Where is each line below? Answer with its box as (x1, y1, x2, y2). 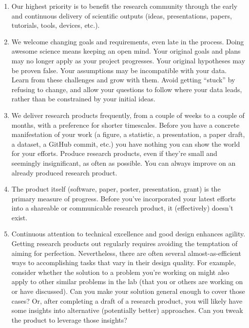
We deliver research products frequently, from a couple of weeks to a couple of (11, 110, 245, 120)
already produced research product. (11, 167, 117, 177)
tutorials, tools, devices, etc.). (11, 20, 100, 30)
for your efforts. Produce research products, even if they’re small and (11, 148, 217, 158)
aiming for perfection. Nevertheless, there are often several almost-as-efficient (11, 248, 241, 258)
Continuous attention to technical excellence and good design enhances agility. (11, 229, 246, 239)
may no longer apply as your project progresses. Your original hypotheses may (11, 55, 245, 65)
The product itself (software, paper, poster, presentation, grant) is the (11, 184, 221, 194)
